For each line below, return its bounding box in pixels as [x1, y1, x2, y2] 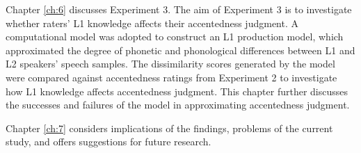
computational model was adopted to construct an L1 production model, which [6, 29, 344, 44]
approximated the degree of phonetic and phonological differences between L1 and [6, 42, 355, 57]
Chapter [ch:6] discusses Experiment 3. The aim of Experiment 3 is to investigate [6, 2, 352, 16]
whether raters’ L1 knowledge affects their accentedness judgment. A [6, 15, 298, 30]
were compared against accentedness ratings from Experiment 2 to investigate [6, 70, 337, 84]
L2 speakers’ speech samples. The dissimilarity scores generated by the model [6, 56, 335, 71]
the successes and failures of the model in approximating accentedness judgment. [6, 97, 350, 112]
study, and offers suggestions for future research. [6, 134, 211, 149]
